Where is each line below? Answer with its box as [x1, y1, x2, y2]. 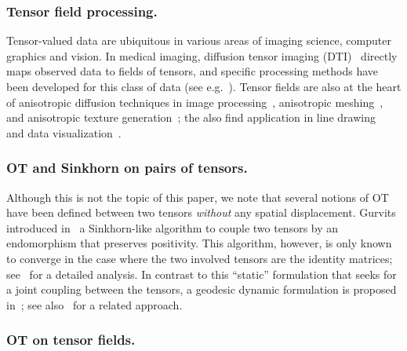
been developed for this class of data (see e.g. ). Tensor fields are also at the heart [6, 79, 402, 94]
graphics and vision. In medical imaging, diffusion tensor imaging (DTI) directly [6, 47, 398, 64]
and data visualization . [6, 124, 122, 141]
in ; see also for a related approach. [6, 296, 183, 313]
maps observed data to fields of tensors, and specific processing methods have [6, 63, 379, 79]
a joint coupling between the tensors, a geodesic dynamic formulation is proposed [6, 281, 397, 298]
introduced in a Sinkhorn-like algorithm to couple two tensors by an [6, 219, 339, 236]
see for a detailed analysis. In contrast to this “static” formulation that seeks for [6, 265, 397, 282]
